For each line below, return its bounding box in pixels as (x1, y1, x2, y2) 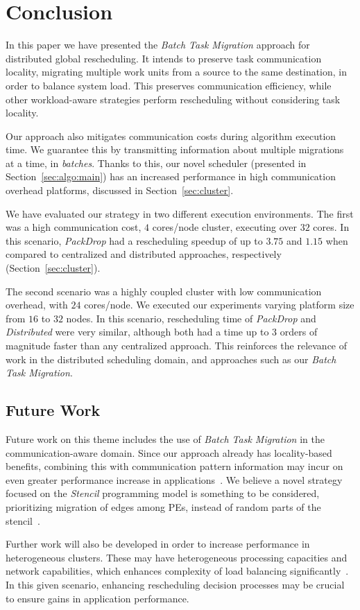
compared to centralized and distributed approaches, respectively (6, 247, 282, 261)
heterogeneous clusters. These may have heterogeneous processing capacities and (6, 550, 348, 564)
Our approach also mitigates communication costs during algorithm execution (6, 128, 336, 143)
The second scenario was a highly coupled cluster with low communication (6, 284, 322, 298)
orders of (280, 324, 318, 339)
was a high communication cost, (6, 220, 142, 234)
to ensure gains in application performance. (6, 591, 189, 605)
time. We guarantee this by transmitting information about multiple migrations (6, 142, 344, 157)
